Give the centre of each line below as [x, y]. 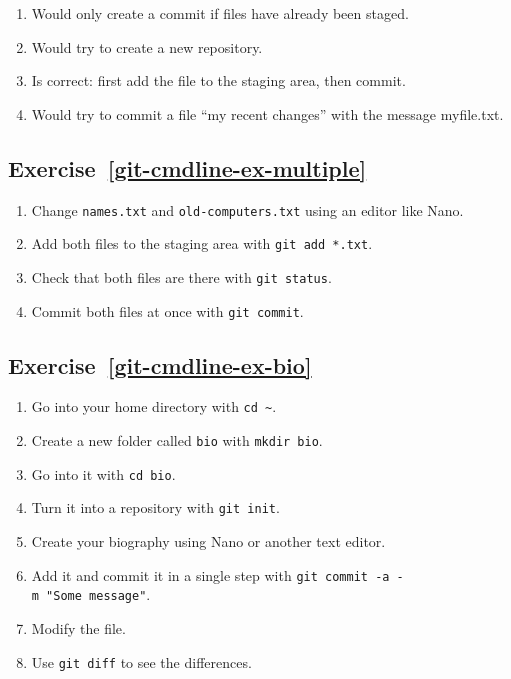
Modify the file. [78, 627]
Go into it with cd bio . [103, 473]
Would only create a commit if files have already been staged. [220, 13]
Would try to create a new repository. [147, 46]
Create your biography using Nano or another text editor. [208, 541]
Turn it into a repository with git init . [155, 507]
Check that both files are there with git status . [181, 276]
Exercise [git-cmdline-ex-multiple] [187, 167]
